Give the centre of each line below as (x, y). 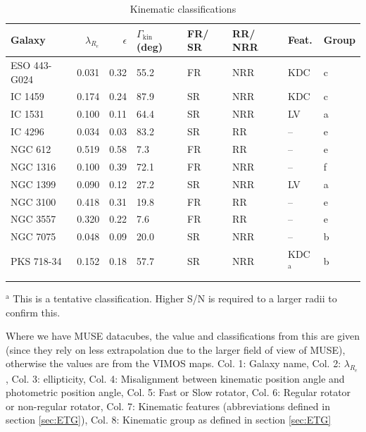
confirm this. (33, 312)
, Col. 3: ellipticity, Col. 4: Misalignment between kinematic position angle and (175, 378)
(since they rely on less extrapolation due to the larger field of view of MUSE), (176, 349)
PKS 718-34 (36, 260)
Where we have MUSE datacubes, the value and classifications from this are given (183, 336)
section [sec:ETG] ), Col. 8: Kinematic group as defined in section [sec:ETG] (169, 420)
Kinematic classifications (183, 8)
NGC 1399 (33, 184)
